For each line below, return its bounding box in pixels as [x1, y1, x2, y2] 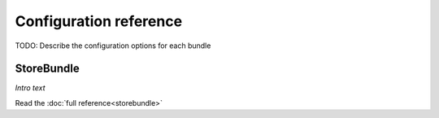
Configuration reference [15, 12, 183, 30]
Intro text [15, 83, 46, 93]
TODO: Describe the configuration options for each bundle [15, 41, 211, 50]
